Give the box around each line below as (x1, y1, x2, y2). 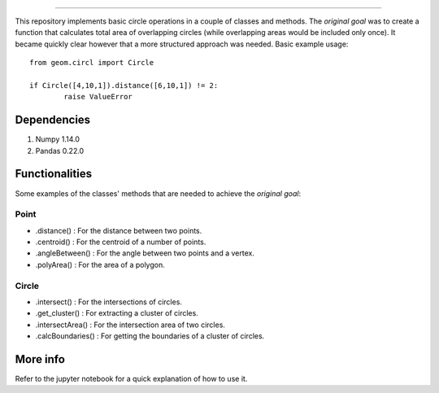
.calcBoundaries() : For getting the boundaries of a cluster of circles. (35, 331, 265, 341)
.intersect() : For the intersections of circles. (35, 297, 183, 307)
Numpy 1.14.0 (35, 134, 80, 144)
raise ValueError (63, 92, 133, 102)
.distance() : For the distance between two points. (35, 225, 202, 235)
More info (15, 352, 65, 366)
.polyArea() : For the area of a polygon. (35, 260, 166, 269)
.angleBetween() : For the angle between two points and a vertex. (35, 248, 255, 258)
